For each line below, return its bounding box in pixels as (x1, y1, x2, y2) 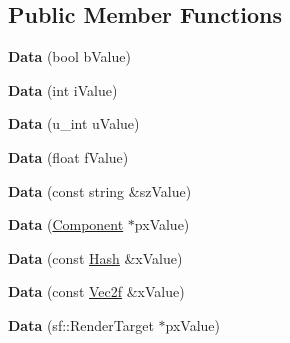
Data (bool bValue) (8, 46, 131, 67)
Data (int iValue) (8, 79, 118, 100)
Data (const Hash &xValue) (8, 247, 183, 268)
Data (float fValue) (8, 146, 129, 167)
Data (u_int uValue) (8, 113, 140, 134)
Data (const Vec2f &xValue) (8, 281, 185, 302)
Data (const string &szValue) (8, 180, 192, 201)
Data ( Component (8, 214, 124, 235)
